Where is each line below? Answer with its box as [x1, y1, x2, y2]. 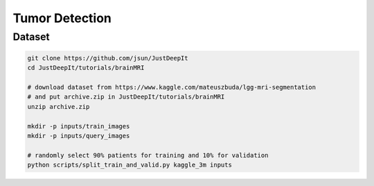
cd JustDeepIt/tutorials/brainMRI [27, 64, 145, 72]
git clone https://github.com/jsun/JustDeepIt [27, 54, 188, 62]
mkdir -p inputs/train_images [27, 122, 130, 130]
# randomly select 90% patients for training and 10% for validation [27, 151, 269, 159]
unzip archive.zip [27, 103, 90, 110]
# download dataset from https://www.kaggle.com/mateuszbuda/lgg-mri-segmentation [27, 83, 317, 91]
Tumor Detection [12, 10, 112, 26]
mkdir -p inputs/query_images [27, 132, 130, 139]
